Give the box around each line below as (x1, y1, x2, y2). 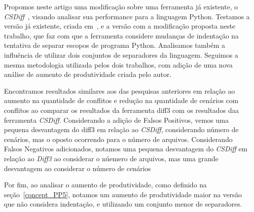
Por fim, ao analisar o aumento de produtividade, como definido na (4, 179, 207, 190)
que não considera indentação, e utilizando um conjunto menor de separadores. (4, 199, 242, 209)
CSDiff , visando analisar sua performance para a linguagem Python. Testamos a (4, 11, 250, 21)
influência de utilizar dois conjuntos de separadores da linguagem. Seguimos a (4, 49, 238, 60)
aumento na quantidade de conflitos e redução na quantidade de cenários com (4, 95, 239, 106)
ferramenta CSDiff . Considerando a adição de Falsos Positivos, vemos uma (4, 114, 229, 125)
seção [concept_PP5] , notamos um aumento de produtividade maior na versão (4, 189, 242, 199)
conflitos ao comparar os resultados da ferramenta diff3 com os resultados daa (4, 105, 239, 115)
